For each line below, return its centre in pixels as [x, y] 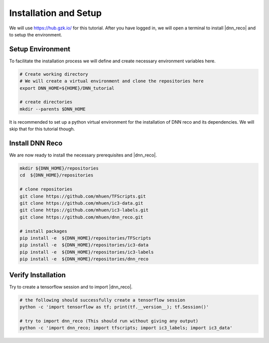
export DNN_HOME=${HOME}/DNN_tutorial [67, 88]
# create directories [46, 102]
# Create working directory [54, 74]
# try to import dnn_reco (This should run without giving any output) [109, 321]
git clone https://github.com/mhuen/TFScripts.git [83, 196]
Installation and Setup [56, 13]
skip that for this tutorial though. [42, 129]
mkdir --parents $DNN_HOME [53, 109]
